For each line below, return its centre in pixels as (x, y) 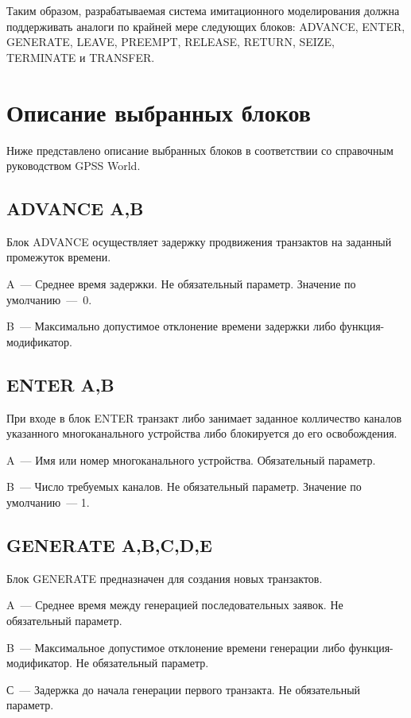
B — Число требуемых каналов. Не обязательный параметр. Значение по (184, 486)
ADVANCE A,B (75, 208)
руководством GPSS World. (74, 166)
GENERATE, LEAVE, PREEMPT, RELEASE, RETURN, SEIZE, (171, 42)
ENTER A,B (60, 384)
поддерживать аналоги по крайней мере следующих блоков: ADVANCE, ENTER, (206, 26)
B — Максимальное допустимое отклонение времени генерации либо (176, 647)
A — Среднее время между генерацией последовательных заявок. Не (175, 605)
